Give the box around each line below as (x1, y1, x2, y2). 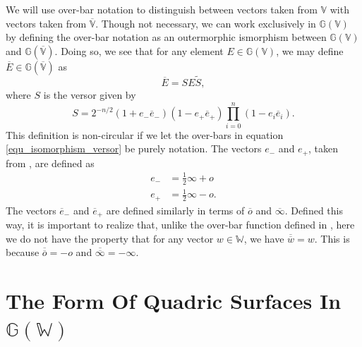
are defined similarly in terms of (106, 202, 245, 217)
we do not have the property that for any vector (6, 231, 214, 245)
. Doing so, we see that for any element (54, 43, 224, 58)
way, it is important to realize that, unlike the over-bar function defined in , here (6, 217, 355, 232)
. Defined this (284, 202, 343, 217)
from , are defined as (6, 155, 95, 170)
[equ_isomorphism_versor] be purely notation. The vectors (6, 141, 262, 156)
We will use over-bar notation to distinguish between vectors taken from (6, 2, 318, 16)
